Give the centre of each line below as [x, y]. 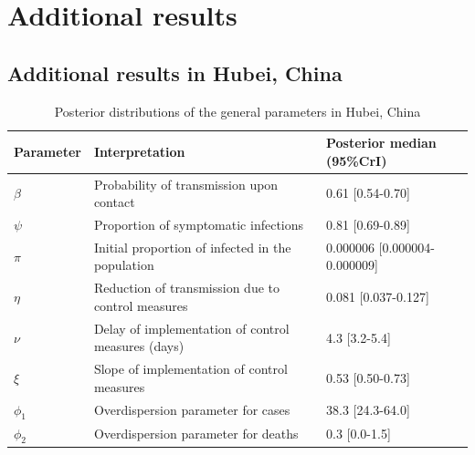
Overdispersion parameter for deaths [196, 434]
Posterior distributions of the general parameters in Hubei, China [237, 111]
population [124, 265]
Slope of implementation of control [190, 369]
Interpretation [139, 151]
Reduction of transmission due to [186, 288]
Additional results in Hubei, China [175, 72]
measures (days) [139, 346]
